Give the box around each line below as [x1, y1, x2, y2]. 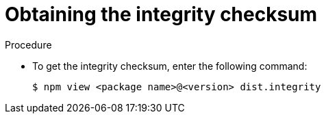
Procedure [5, 38, 52, 51]
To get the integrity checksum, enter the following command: [32, 59, 308, 72]
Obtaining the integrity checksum [5, 3, 318, 26]
